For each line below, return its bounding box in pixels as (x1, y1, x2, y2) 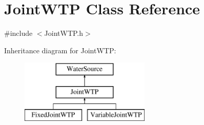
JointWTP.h (44, 28, 84, 38)
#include (4, 28, 33, 38)
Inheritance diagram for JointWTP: (4, 45, 116, 55)
